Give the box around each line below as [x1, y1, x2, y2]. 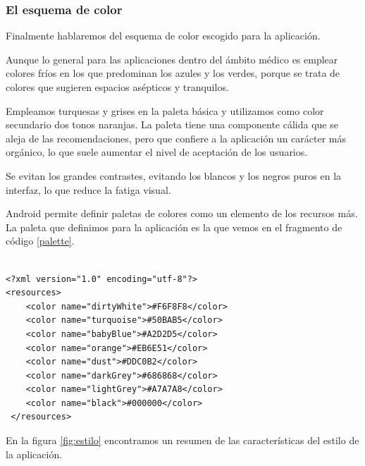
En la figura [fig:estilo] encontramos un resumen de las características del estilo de [6, 433, 359, 448]
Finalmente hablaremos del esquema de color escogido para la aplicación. [6, 28, 321, 43]
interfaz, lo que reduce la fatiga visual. [6, 182, 171, 197]
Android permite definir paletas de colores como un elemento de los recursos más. [6, 206, 358, 221]
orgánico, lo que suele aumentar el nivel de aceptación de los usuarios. [6, 145, 308, 159]
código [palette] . [6, 233, 75, 248]
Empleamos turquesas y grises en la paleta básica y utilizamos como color [6, 103, 324, 118]
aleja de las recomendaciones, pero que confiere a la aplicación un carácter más [6, 130, 346, 145]
